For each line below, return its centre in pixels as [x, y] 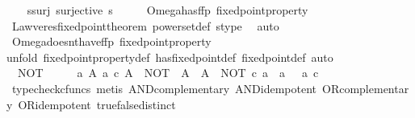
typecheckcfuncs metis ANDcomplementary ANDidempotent [164, 88]
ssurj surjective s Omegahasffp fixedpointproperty [168, 10]
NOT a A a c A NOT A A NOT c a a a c [168, 73]
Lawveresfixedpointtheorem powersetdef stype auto [145, 25]
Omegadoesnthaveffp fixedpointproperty [111, 41]
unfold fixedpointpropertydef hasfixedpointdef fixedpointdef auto [170, 57]
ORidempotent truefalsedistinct [97, 104]
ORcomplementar [366, 88]
